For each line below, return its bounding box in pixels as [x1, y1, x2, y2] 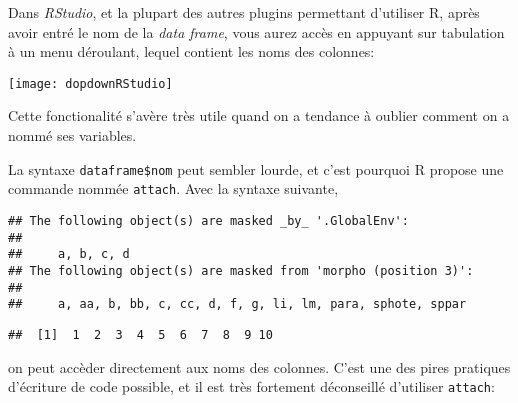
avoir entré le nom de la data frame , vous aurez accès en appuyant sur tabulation [8, 21, 505, 42]
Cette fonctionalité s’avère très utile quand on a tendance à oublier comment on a [8, 105, 510, 126]
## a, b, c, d [8, 247, 130, 262]
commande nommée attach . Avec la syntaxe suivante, [8, 178, 339, 199]
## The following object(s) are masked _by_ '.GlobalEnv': [8, 213, 409, 228]
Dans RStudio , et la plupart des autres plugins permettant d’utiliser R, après [8, 2, 480, 22]
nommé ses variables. [8, 125, 137, 146]
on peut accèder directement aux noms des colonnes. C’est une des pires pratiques [8, 356, 511, 377]
